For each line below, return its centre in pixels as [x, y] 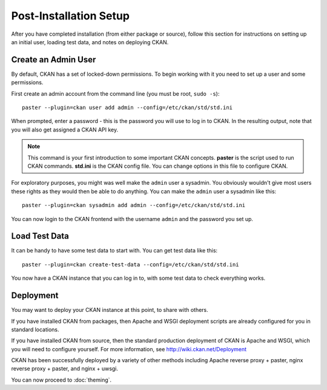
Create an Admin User [54, 60]
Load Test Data [40, 236]
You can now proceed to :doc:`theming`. [61, 380]
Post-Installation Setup [71, 16]
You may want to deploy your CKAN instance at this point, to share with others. [110, 310]
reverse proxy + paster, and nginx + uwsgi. [64, 369]
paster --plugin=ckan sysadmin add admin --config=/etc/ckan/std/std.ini [134, 205]
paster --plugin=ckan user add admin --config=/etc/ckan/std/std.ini [127, 108]
